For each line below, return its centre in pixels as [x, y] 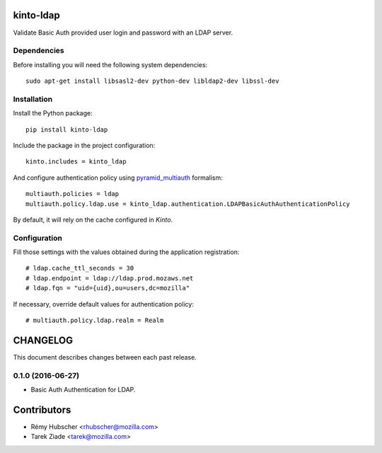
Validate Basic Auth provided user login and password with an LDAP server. [123, 33]
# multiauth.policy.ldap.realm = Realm [95, 321]
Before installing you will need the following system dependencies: [110, 64]
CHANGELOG [43, 340]
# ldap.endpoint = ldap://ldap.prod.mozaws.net [110, 278]
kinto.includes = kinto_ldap [76, 162]
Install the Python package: [53, 113]
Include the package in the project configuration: [84, 145]
